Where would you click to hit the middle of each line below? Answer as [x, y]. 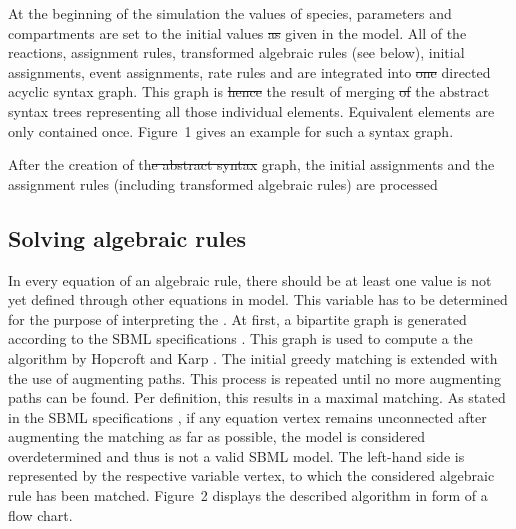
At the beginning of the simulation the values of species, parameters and [230, 13]
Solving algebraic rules [127, 237]
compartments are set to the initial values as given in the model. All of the [237, 32]
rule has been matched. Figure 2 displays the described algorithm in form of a [248, 495]
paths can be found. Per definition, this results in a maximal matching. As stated [257, 397]
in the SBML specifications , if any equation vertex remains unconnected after [247, 416]
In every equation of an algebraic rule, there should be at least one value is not [250, 279]
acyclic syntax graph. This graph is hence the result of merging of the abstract [249, 91]
